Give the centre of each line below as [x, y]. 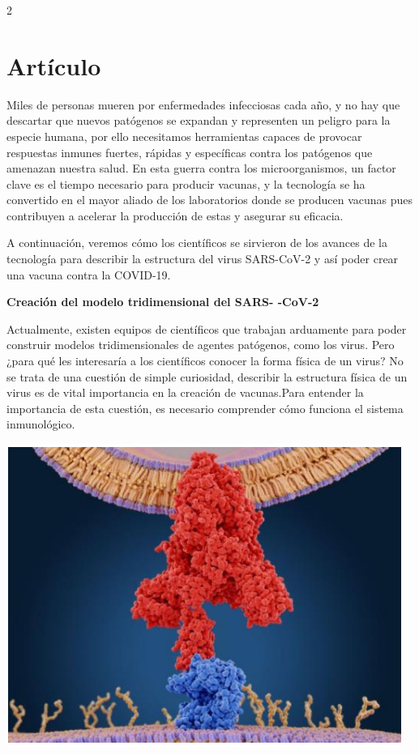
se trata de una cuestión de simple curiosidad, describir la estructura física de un [207, 376]
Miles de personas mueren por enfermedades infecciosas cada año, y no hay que [203, 104]
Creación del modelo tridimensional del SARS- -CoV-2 [163, 302]
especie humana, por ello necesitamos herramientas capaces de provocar [184, 136]
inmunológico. [41, 424]
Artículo [54, 65]
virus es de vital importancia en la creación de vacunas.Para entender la [185, 392]
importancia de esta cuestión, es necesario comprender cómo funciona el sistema [205, 408]
